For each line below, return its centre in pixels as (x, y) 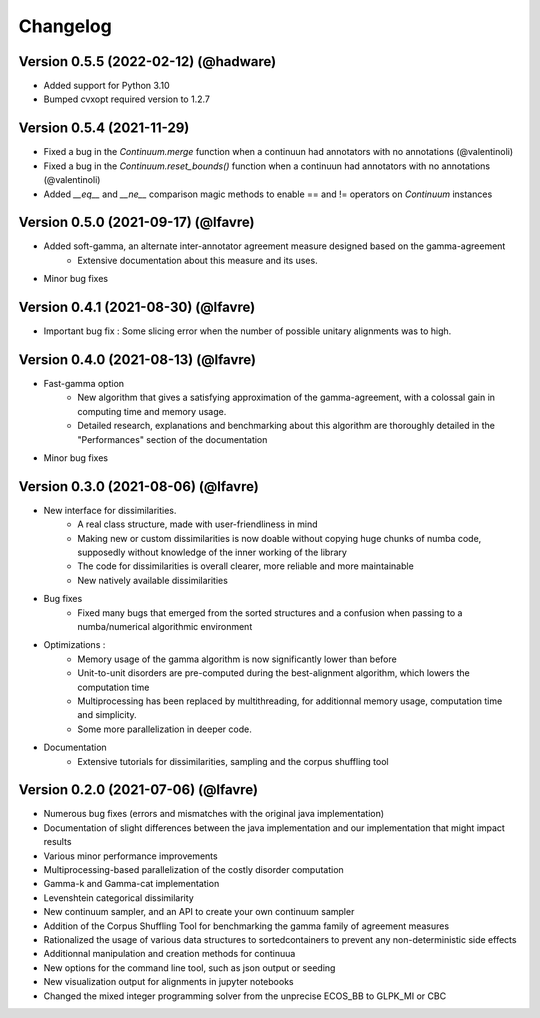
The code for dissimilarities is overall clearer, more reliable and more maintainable (245, 566)
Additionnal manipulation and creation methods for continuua (169, 954)
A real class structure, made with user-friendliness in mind (198, 524)
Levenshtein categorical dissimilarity (118, 897)
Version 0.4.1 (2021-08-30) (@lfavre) (137, 307)
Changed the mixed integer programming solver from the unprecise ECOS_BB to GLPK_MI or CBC (245, 996)
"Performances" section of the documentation (172, 439)
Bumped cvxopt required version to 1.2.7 (126, 99)
